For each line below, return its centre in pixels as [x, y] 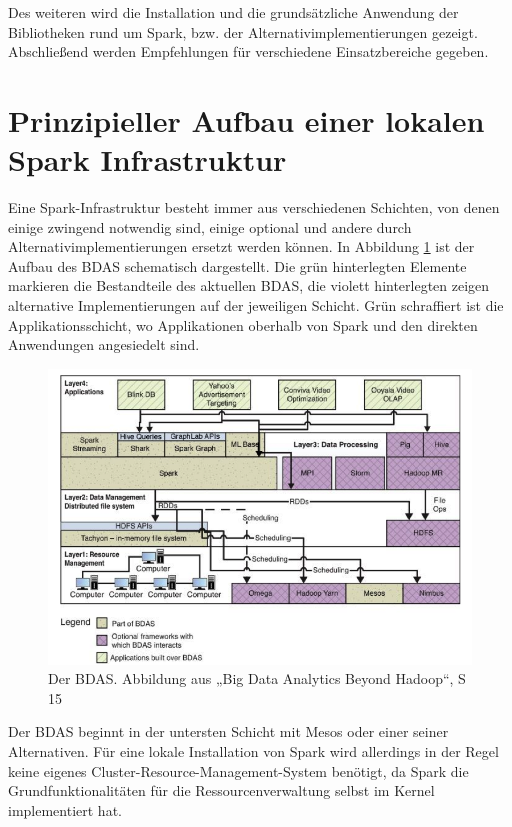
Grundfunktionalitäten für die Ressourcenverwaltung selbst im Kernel [221, 790]
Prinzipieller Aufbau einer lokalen [246, 119]
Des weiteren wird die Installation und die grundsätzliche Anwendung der [233, 12]
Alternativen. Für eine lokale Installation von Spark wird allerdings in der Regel [253, 750]
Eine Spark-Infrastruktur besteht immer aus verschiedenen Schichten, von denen [254, 207]
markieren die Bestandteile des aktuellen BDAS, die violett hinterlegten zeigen [249, 285]
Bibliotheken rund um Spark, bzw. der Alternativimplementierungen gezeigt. [243, 31]
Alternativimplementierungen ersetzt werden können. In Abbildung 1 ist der [241, 246]
